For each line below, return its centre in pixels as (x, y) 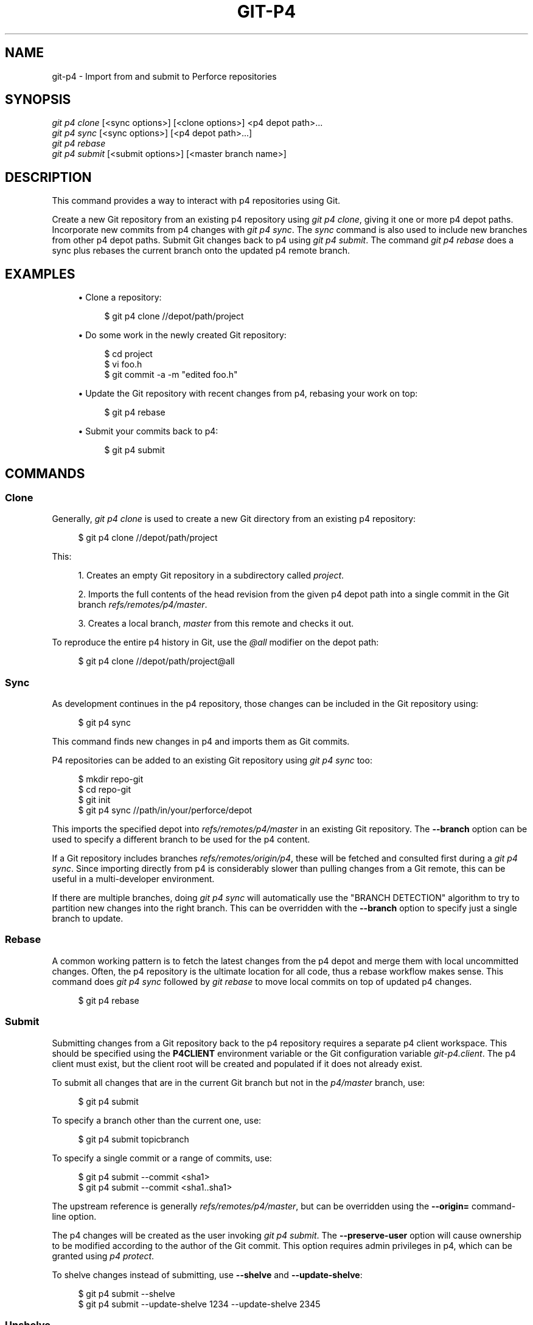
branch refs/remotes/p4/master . (143, 605)
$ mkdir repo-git (111, 779)
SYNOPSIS (38, 100)
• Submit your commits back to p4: (148, 431)
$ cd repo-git (104, 790)
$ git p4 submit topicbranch (134, 1139)
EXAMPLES (40, 274)
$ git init (94, 800)
